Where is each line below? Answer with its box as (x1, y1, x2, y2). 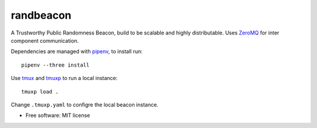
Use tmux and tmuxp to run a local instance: (11, 75, 118, 82)
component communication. (11, 37, 79, 44)
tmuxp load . (21, 88, 59, 95)
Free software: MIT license (25, 112, 90, 119)
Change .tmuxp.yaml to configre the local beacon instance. (11, 101, 158, 108)
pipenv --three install (21, 61, 90, 68)
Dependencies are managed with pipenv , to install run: (11, 48, 143, 55)
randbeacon (11, 9, 72, 22)
